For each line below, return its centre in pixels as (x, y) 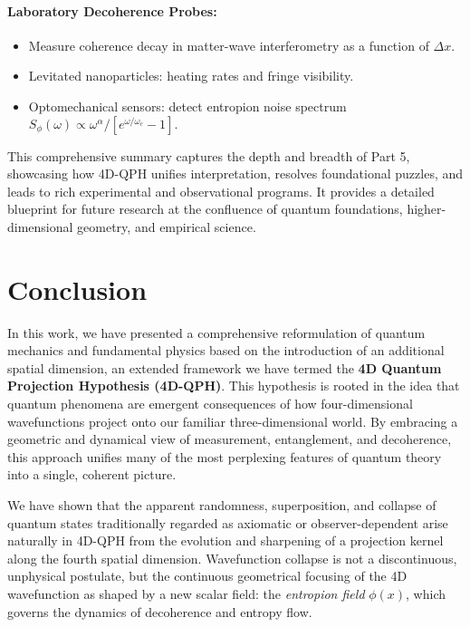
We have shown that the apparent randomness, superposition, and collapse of (222, 505)
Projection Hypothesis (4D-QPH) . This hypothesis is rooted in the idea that (234, 386)
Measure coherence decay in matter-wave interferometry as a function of (229, 45)
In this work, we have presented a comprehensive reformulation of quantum (216, 332)
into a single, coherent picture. (92, 474)
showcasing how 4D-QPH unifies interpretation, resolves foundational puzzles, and (235, 174)
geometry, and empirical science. (167, 226)
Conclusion (77, 289)
